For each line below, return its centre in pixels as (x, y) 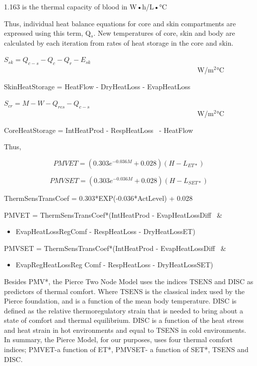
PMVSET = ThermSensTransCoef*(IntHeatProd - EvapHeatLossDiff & (115, 248)
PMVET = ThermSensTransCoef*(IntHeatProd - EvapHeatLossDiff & (113, 214)
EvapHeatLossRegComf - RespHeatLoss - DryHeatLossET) (105, 231)
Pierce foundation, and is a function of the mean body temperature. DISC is (120, 301)
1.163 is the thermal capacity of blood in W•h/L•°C (86, 6)
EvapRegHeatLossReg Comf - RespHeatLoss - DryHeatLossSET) (114, 265)
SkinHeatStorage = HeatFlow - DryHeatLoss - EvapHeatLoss (97, 86)
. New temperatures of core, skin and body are (164, 33)
